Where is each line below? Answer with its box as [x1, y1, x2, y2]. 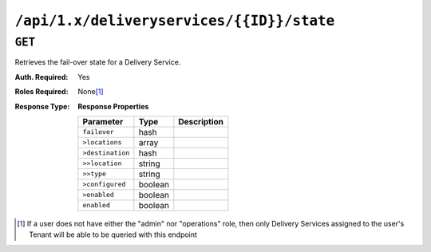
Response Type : [14, 101, 70, 111]
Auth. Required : [14, 72, 69, 81]
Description [178, 116, 223, 127]
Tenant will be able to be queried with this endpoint [29, 230, 197, 239]
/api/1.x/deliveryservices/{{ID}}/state [14, 12, 335, 30]
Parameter [82, 116, 124, 127]
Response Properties [77, 101, 149, 111]
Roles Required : [14, 87, 69, 96]
